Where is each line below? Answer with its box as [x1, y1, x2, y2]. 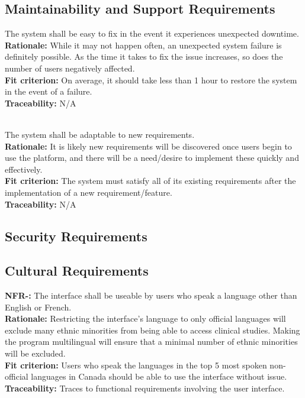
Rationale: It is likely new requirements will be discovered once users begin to [5, 140, 292, 152]
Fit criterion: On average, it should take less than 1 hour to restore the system [5, 73, 297, 86]
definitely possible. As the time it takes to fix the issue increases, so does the [5, 50, 283, 63]
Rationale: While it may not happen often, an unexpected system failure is [5, 38, 282, 51]
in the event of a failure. [5, 85, 92, 98]
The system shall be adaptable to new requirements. [5, 128, 195, 140]
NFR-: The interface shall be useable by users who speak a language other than [5, 289, 297, 302]
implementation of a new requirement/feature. [5, 186, 172, 198]
